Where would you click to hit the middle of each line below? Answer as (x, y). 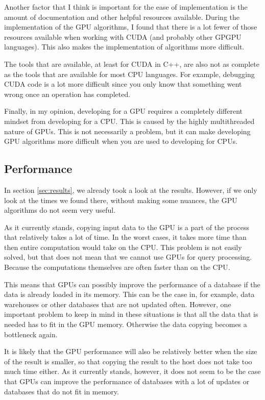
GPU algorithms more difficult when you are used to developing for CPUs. (121, 141)
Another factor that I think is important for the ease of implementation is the (126, 7)
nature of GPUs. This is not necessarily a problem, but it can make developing (127, 131)
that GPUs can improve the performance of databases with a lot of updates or (127, 381)
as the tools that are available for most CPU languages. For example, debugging (129, 74)
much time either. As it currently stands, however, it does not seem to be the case (132, 371)
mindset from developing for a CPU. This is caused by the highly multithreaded (129, 121)
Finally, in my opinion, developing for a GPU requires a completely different (124, 111)
